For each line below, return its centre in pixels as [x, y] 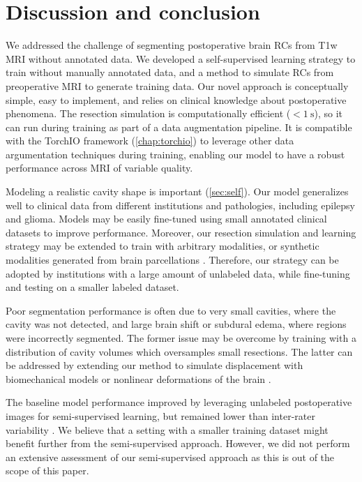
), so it [329, 113]
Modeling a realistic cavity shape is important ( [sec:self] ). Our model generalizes [177, 191]
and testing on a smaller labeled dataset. [92, 287]
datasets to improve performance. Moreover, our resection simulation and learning [181, 232]
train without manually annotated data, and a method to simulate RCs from [170, 72]
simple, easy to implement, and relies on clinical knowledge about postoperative [176, 99]
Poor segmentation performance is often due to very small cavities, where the [171, 310]
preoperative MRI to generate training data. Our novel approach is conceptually [177, 85]
